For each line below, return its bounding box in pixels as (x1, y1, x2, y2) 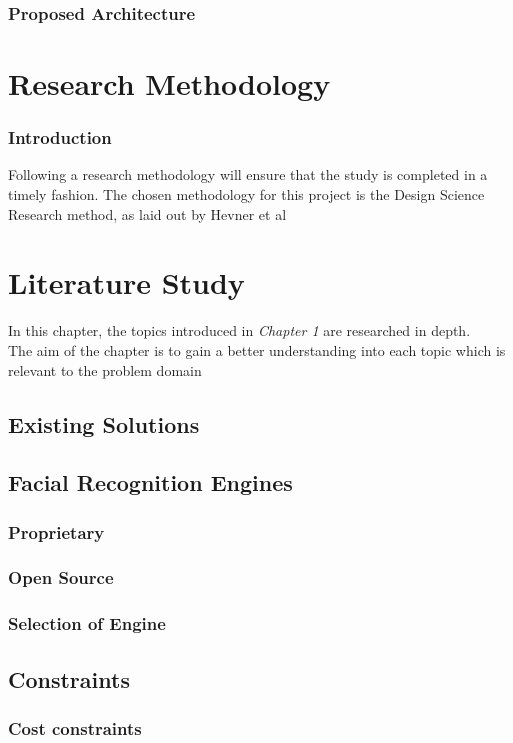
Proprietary (8, 519, 105, 544)
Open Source (8, 565, 114, 590)
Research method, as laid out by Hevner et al (8, 203, 287, 224)
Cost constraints (8, 715, 142, 740)
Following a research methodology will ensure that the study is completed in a (8, 164, 488, 185)
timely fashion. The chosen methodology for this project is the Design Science (8, 184, 485, 205)
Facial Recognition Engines (8, 467, 293, 498)
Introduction (8, 125, 112, 150)
